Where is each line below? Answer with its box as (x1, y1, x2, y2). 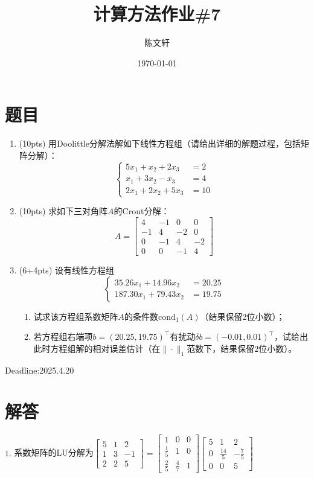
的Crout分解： (114, 205, 170, 217)
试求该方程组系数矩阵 (33, 310, 118, 322)
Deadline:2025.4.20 (5, 363, 74, 376)
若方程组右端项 (33, 330, 93, 343)
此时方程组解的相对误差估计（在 (33, 342, 161, 354)
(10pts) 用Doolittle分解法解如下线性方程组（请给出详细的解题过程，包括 (19, 137, 301, 150)
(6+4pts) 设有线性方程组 (19, 264, 114, 276)
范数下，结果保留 (187, 342, 255, 354)
